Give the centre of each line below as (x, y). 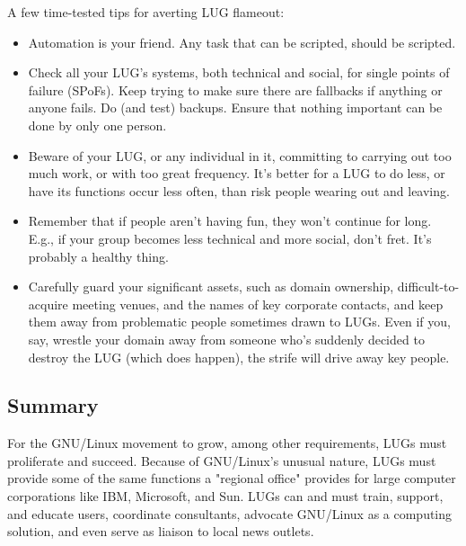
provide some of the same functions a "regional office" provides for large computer (232, 478)
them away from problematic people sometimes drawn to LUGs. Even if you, (239, 322)
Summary (53, 405)
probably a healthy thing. (98, 256)
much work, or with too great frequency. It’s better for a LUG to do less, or (237, 173)
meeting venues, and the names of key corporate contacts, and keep (258, 304)
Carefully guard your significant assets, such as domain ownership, (211, 286)
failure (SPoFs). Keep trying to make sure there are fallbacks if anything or (235, 90)
